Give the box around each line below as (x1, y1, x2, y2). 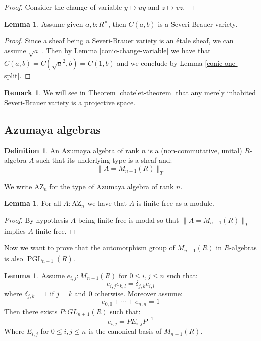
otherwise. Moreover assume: (94, 288, 183, 298)
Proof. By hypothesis (4, 214, 68, 225)
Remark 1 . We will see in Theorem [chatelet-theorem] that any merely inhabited (4, 87, 256, 98)
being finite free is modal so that (78, 214, 179, 225)
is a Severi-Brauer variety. (158, 18, 238, 29)
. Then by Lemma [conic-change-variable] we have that (42, 45, 211, 55)
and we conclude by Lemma (117, 57, 203, 68)
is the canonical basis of (89, 326, 162, 336)
